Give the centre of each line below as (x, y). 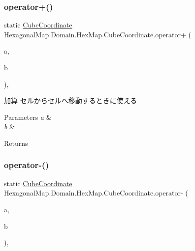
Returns (16, 143)
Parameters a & (28, 117)
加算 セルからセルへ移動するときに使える (71, 100)
